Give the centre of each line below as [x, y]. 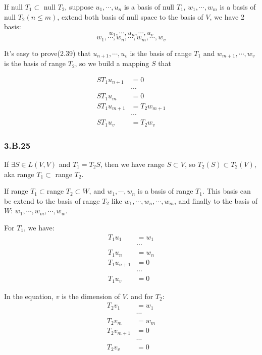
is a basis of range [165, 191]
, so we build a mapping [112, 63]
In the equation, [29, 296]
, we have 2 [227, 16]
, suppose [79, 7]
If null [13, 7]
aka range [19, 174]
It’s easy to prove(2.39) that [47, 53]
